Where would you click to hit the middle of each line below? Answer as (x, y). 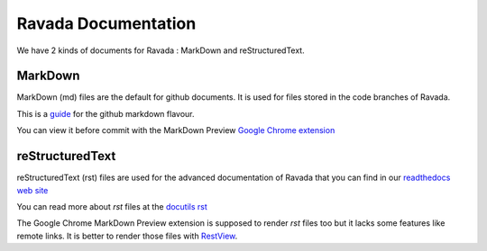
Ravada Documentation (106, 23)
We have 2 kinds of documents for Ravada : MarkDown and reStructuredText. (161, 50)
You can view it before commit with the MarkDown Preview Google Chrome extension (176, 130)
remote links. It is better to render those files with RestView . (127, 236)
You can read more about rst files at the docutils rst (112, 206)
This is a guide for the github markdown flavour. (106, 113)
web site (32, 190)
